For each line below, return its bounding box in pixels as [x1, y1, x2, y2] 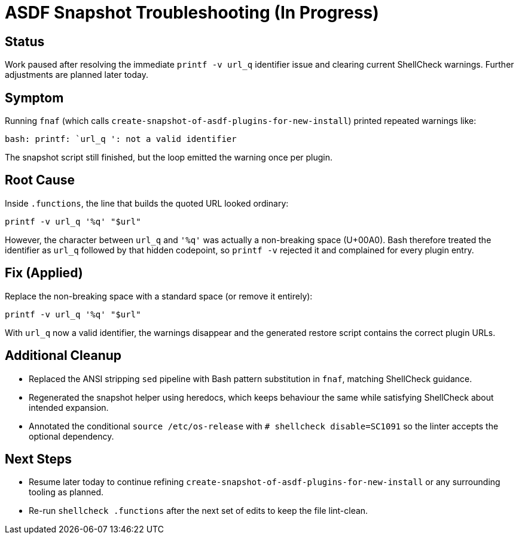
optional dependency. [29, 431, 114, 441]
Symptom [5, 90, 64, 105]
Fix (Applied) [5, 265, 83, 281]
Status [5, 34, 45, 49]
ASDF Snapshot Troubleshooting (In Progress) [5, 2, 379, 23]
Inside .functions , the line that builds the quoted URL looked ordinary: [5, 198, 289, 208]
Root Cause [5, 172, 75, 188]
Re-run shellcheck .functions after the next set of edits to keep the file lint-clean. [29, 505, 368, 516]
